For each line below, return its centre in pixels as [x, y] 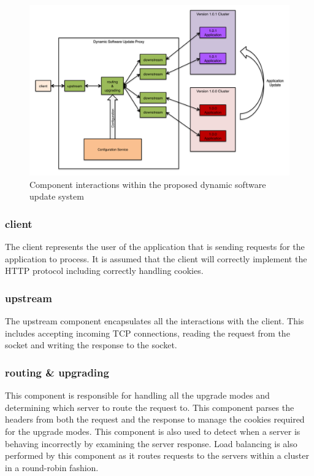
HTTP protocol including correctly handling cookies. [104, 271]
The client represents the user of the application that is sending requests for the [155, 247]
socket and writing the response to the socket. [91, 345]
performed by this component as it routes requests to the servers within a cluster [157, 455]
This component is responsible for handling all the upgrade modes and [137, 395]
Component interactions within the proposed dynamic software [148, 184]
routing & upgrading [57, 372]
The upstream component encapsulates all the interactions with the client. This [155, 321]
